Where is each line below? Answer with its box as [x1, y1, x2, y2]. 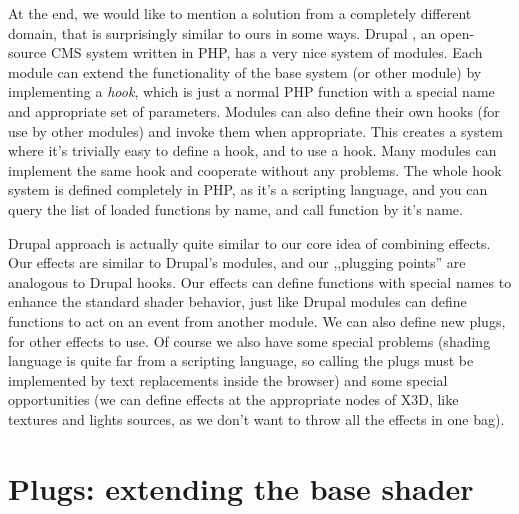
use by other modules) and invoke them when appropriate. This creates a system [8, 120, 503, 141]
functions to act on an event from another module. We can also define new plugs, [8, 310, 506, 331]
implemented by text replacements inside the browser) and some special [8, 369, 448, 390]
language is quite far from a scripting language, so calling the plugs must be [8, 350, 474, 371]
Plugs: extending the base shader [8, 467, 474, 508]
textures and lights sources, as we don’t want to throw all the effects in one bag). [8, 408, 505, 429]
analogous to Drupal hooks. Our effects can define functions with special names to [8, 271, 512, 292]
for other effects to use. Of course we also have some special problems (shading [8, 330, 491, 351]
